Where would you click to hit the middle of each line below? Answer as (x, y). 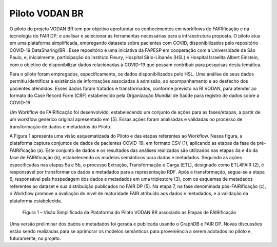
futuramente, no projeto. (35, 238)
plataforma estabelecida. (36, 201)
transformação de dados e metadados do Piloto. (61, 126)
